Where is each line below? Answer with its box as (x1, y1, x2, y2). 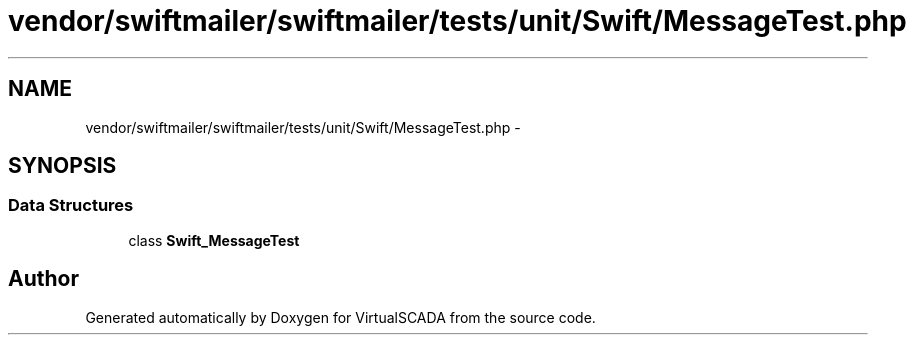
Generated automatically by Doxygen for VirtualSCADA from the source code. (85, 308, 596, 326)
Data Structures (8, 195, 134, 216)
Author (8, 266, 79, 292)
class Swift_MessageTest (128, 231, 300, 249)
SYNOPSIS (8, 153, 117, 179)
